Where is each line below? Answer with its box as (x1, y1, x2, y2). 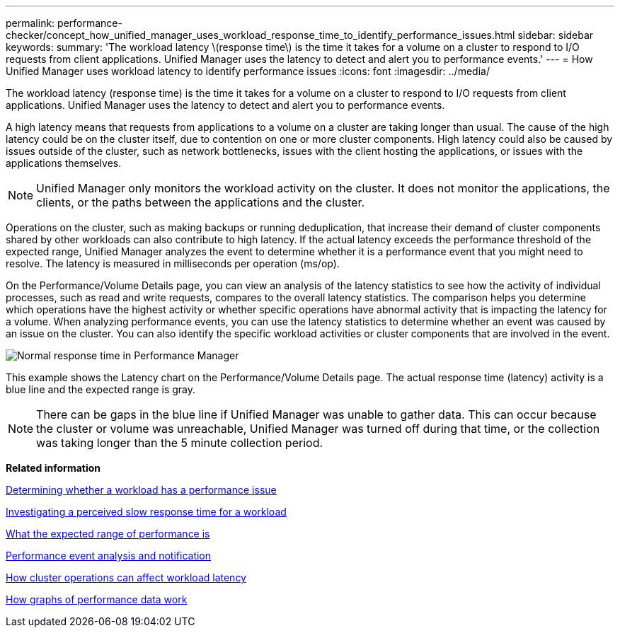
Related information (6, 462, 101, 474)
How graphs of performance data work (6, 593, 188, 605)
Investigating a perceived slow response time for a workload (6, 506, 287, 518)
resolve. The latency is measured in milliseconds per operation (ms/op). (6, 257, 340, 269)
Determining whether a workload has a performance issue (6, 484, 277, 496)
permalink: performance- (6, 17, 122, 29)
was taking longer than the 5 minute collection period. (36, 436, 323, 450)
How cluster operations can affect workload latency (6, 571, 246, 583)
